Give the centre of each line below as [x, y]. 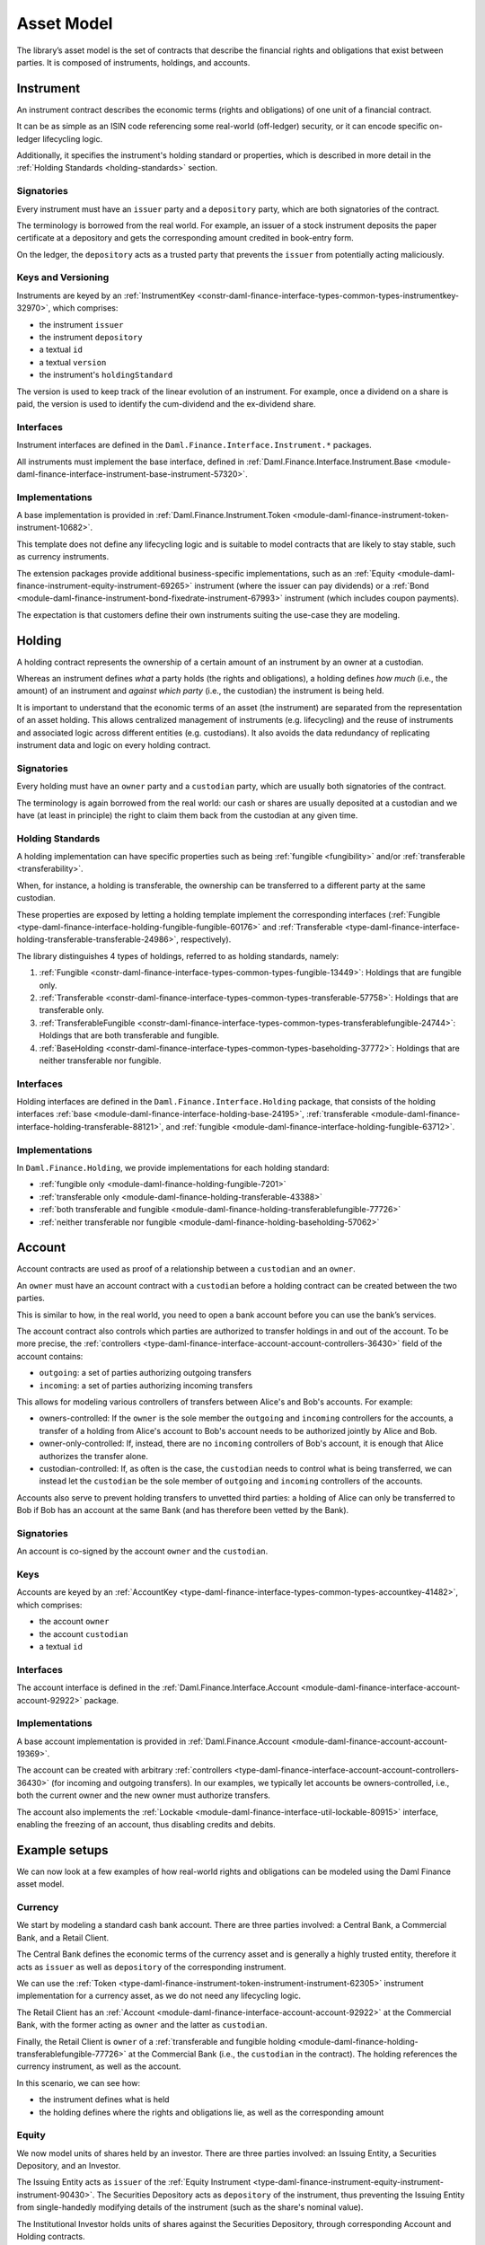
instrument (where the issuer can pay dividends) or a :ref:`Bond [312, 585]
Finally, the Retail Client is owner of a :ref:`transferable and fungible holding [156, 2041]
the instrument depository [91, 338]
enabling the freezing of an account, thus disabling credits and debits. [146, 1824]
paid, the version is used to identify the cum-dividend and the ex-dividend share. [166, 403]
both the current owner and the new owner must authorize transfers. [144, 1795]
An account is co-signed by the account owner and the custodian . [142, 1551]
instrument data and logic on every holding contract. [114, 745]
